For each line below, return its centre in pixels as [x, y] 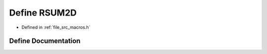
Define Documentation [45, 41]
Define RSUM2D [43, 13]
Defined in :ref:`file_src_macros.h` [56, 27]
